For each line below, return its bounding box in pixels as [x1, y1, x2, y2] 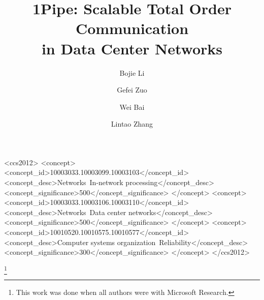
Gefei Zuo [117, 84, 147, 95]
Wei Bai [119, 101, 145, 112]
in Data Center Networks [41, 38, 223, 58]
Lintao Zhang [111, 118, 153, 129]
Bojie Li [119, 67, 145, 78]
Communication [75, 18, 189, 39]
